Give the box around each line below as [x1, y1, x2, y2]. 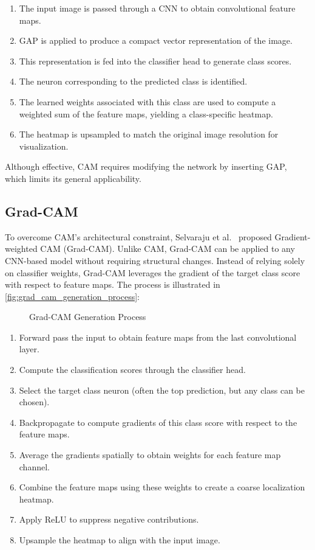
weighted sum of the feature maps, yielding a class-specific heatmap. [19, 107, 273, 120]
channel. [19, 460, 50, 473]
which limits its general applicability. [5, 172, 141, 184]
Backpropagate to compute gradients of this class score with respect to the [19, 416, 297, 428]
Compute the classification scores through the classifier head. [19, 363, 246, 376]
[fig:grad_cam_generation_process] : [5, 290, 140, 302]
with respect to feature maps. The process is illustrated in [5, 278, 220, 291]
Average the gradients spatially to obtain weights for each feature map [19, 448, 281, 461]
